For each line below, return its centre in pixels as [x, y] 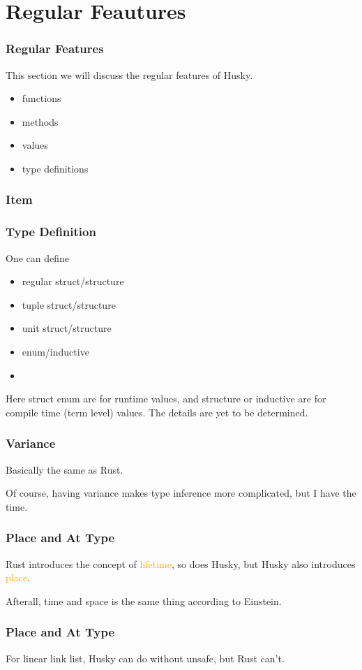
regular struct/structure [73, 281]
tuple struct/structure [69, 304]
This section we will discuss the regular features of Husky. [129, 74]
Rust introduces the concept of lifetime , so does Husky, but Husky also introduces [181, 563]
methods [40, 121]
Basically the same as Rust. [65, 469]
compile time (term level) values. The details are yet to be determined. [157, 412]
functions [42, 98]
